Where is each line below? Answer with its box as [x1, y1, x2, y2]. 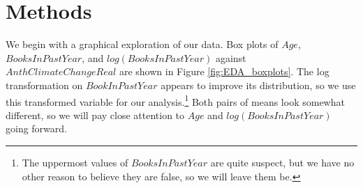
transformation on [6, 77, 83, 92]
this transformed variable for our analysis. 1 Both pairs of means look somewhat [6, 92, 345, 109]
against [215, 50, 246, 65]
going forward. [6, 121, 67, 136]
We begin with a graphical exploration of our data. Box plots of [6, 37, 279, 52]
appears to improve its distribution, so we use [161, 77, 356, 92]
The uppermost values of [22, 155, 128, 169]
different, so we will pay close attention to [6, 107, 185, 122]
